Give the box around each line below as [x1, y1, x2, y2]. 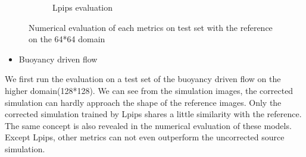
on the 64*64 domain [29, 33, 105, 45]
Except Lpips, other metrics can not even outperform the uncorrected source [5, 131, 285, 143]
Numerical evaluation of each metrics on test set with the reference [29, 21, 273, 33]
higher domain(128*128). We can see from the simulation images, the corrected [5, 84, 293, 96]
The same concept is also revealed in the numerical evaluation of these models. [5, 119, 292, 131]
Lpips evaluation [52, 1, 113, 13]
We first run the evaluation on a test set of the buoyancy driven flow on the [5, 73, 281, 85]
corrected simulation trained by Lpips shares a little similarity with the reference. [5, 108, 302, 120]
